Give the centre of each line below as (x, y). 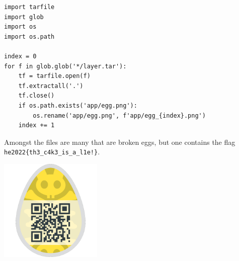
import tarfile (29, 7)
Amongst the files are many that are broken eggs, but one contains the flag (120, 142)
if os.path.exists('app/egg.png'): (78, 105)
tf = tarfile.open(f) (54, 76)
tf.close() (36, 96)
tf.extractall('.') (51, 86)
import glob (24, 17)
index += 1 (36, 125)
